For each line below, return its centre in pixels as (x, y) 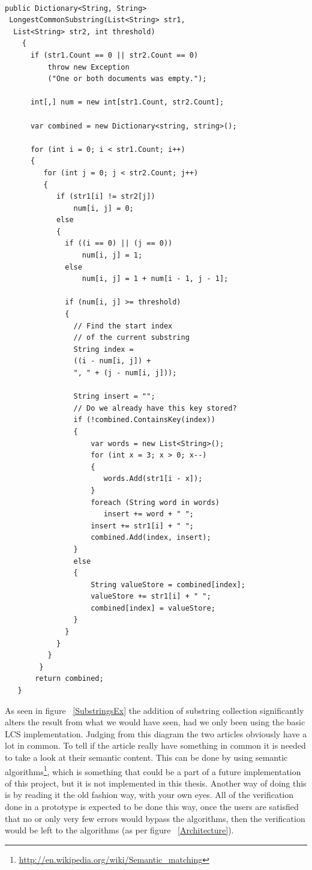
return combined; (69, 679)
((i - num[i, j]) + (112, 361)
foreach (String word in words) (155, 502)
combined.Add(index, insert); (151, 538)
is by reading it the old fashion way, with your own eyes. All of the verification (149, 795)
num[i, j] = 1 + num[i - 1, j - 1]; (155, 279)
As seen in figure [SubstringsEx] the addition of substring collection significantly (154, 710)
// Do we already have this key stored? (155, 408)
